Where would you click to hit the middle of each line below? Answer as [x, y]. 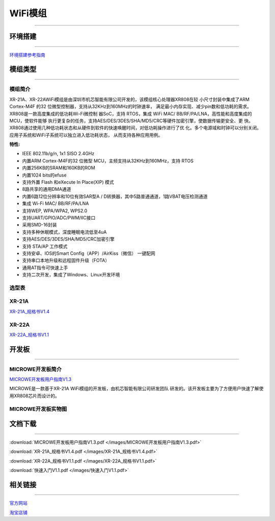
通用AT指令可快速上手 [45, 268]
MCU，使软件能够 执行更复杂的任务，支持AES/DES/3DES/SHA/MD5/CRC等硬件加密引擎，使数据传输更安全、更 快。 [131, 121]
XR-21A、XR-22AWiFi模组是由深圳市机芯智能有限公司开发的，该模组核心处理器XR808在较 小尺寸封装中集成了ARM [129, 99]
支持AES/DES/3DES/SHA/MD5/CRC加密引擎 [68, 239]
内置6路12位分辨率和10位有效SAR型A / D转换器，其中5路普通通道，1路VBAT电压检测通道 [115, 196]
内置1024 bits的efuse [44, 175]
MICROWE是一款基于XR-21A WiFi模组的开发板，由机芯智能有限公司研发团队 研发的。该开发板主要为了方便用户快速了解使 [136, 389]
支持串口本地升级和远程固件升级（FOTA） [66, 260]
